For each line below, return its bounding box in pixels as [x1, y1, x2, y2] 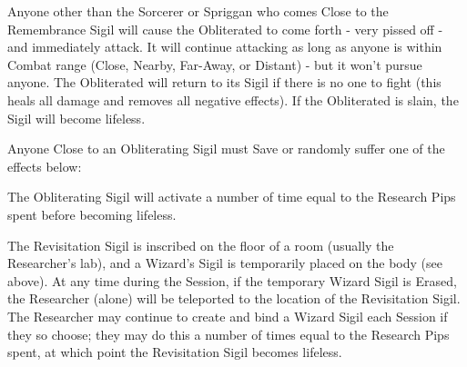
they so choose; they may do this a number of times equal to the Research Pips [7, 324, 450, 343]
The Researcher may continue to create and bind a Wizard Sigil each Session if [7, 306, 448, 325]
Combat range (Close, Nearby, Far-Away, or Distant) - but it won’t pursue [7, 55, 422, 74]
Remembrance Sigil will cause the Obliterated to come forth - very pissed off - [7, 19, 443, 38]
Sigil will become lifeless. [7, 108, 146, 127]
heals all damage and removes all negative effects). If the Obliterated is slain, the [7, 90, 459, 109]
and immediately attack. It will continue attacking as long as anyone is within [7, 37, 442, 56]
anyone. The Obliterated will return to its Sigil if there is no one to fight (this [7, 73, 442, 92]
